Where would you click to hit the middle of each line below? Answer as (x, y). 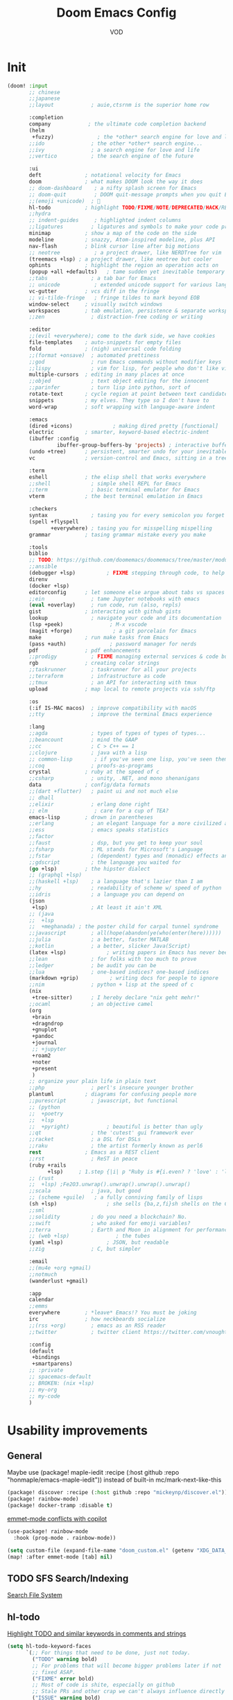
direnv (38, 579)
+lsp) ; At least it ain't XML (97, 907)
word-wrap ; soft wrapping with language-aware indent (122, 407)
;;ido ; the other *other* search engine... (116, 144)
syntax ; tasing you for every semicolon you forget (127, 515)
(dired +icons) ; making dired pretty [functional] (123, 426)
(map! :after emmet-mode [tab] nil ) (60, 1557)
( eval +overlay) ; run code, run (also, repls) (105, 605)
